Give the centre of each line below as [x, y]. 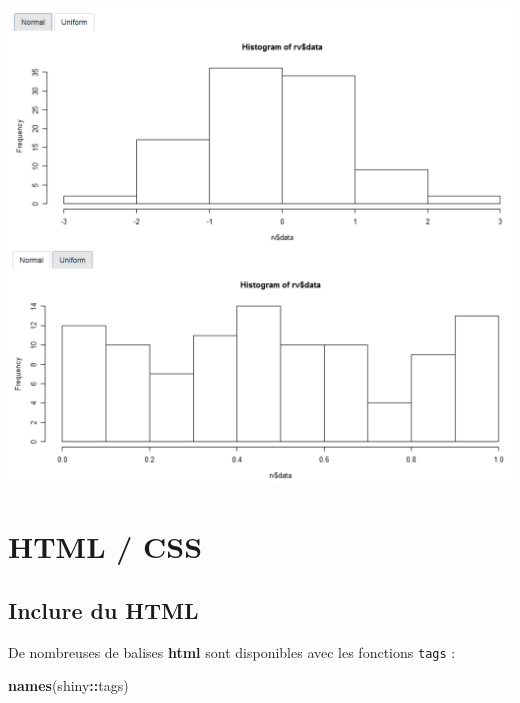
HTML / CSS [105, 546]
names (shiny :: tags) [68, 685]
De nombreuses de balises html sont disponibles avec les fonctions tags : [232, 651]
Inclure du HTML [103, 609]
